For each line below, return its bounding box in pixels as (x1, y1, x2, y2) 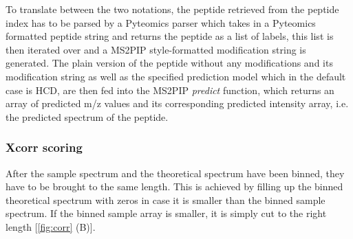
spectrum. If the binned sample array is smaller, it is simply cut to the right (6, 206, 327, 220)
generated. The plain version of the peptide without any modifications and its (6, 56, 333, 70)
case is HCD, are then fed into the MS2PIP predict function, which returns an (6, 82, 334, 97)
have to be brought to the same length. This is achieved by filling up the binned (6, 179, 343, 194)
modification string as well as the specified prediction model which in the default (6, 69, 346, 83)
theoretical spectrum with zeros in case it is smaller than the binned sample (6, 192, 325, 207)
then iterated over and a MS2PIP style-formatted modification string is (6, 42, 306, 56)
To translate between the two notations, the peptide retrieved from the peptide (6, 2, 339, 16)
